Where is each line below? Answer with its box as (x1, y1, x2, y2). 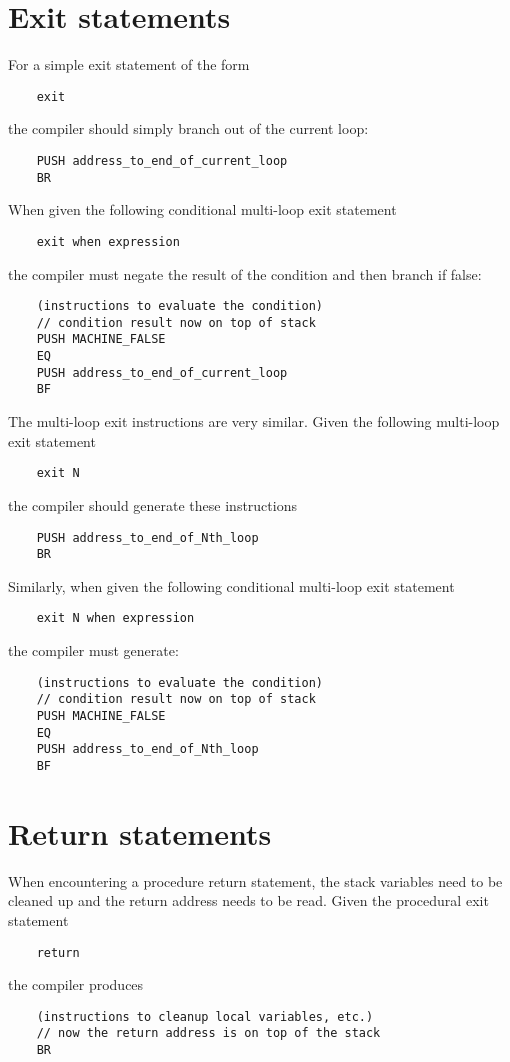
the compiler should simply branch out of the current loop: (8, 118, 369, 139)
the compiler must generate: (8, 640, 179, 661)
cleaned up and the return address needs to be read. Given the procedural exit (8, 890, 489, 911)
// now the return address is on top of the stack (36, 1026, 381, 1041)
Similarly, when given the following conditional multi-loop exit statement (8, 575, 455, 596)
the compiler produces (8, 974, 144, 995)
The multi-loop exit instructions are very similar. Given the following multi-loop (8, 411, 500, 432)
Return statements (8, 812, 272, 853)
